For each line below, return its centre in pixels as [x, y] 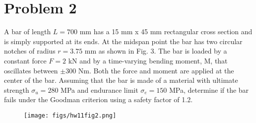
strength [17, 90]
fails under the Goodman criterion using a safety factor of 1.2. [98, 99]
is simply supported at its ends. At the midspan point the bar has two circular [123, 41]
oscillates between [31, 70]
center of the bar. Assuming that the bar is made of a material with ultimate [121, 80]
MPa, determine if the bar [209, 90]
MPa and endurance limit [99, 90]
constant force [25, 60]
